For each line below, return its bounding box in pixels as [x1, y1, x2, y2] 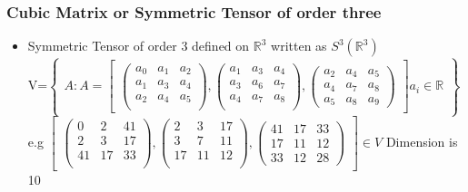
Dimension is [385, 131, 458, 150]
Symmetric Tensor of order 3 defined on [27, 36, 250, 55]
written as [271, 36, 327, 55]
